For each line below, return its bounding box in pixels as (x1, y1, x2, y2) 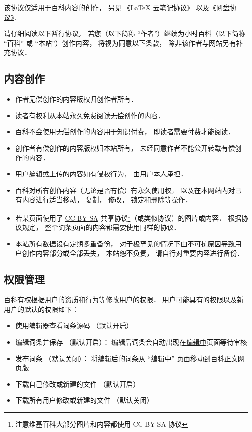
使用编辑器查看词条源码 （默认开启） (15, 320, 133, 330)
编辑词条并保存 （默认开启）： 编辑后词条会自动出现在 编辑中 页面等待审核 (15, 336, 248, 346)
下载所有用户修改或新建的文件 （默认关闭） (15, 395, 154, 405)
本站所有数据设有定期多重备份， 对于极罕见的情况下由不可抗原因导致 (15, 238, 235, 248)
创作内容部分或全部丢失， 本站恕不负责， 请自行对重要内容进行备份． (22, 248, 244, 258)
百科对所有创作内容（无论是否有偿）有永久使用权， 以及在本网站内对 (15, 185, 235, 195)
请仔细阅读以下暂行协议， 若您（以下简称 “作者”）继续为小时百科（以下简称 (4, 28, 246, 38)
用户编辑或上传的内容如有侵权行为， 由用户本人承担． (15, 169, 188, 179)
